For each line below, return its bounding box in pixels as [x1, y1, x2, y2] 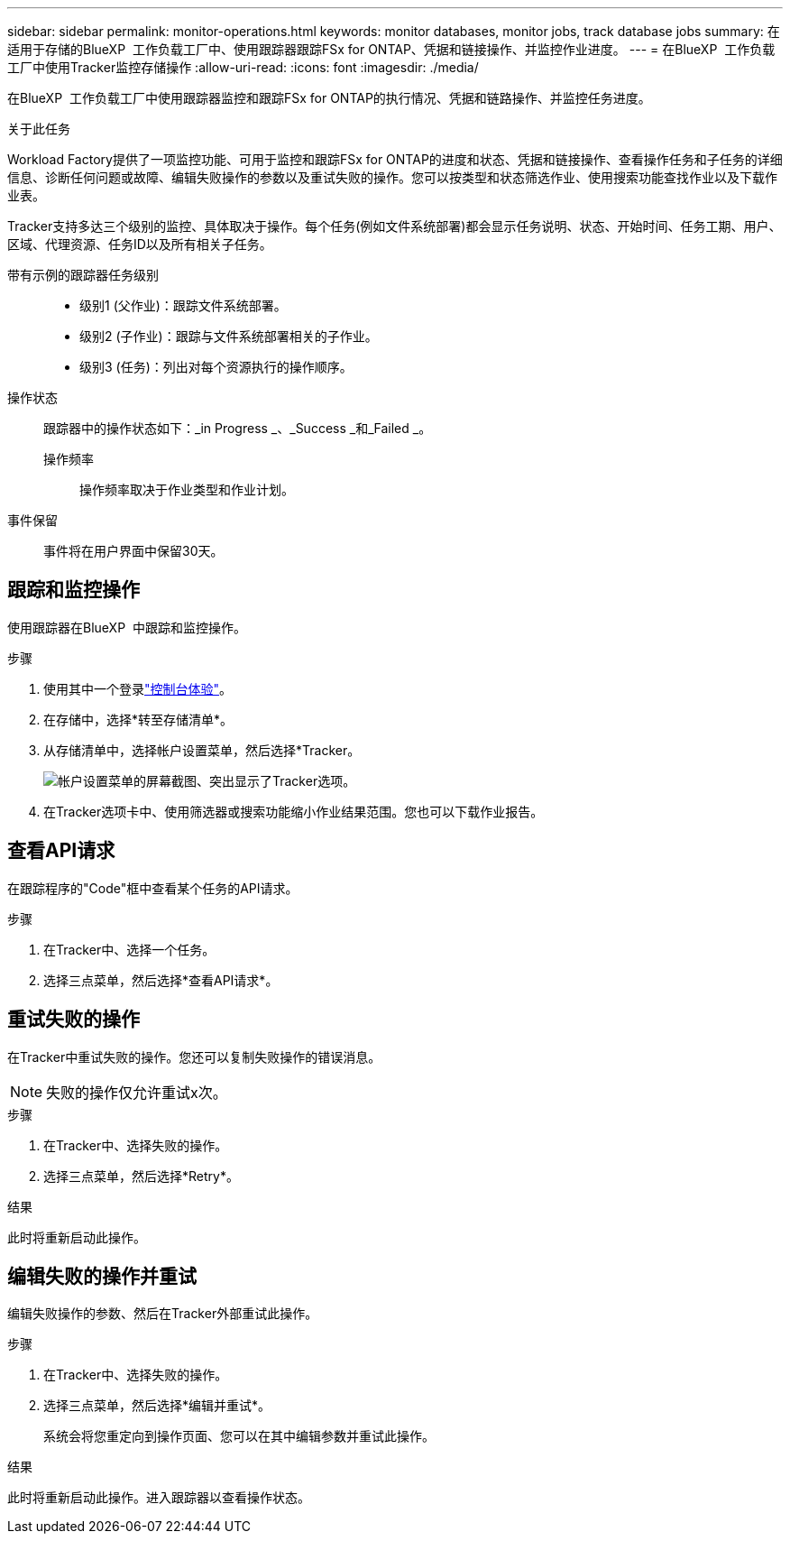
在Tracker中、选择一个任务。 [43, 941, 216, 957]
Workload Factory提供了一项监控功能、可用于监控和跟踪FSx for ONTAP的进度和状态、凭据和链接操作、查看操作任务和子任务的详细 [7, 152, 783, 167]
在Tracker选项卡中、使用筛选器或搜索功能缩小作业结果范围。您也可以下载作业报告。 [43, 803, 544, 819]
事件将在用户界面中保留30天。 [43, 543, 224, 558]
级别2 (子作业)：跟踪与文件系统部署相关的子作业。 [79, 328, 378, 344]
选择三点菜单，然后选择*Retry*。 [43, 1167, 239, 1184]
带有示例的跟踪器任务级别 [7, 267, 159, 282]
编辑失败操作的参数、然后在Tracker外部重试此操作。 [7, 1306, 318, 1322]
